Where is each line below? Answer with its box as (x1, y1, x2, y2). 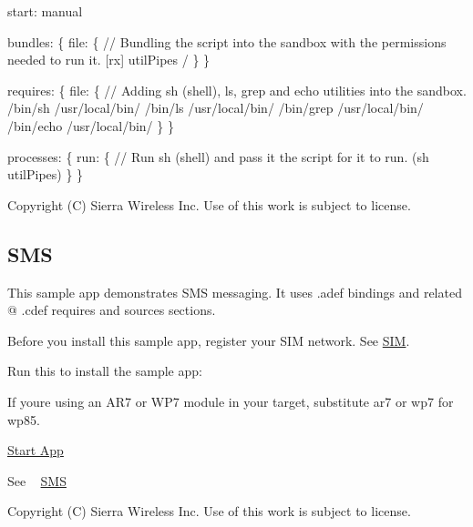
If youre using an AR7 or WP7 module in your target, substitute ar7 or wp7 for (7, 391, 454, 410)
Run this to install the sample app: (7, 361, 202, 380)
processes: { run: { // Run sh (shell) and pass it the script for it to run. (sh (7, 147, 429, 166)
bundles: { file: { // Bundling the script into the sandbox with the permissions (7, 32, 447, 51)
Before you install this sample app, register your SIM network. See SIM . (7, 330, 410, 350)
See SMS (7, 471, 67, 490)
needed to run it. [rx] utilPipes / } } (7, 50, 211, 69)
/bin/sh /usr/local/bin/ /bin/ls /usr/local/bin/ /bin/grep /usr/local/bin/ (7, 98, 424, 117)
